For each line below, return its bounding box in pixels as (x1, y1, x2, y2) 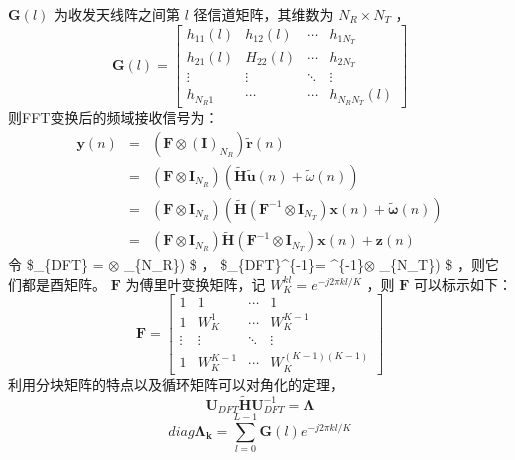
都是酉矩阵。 (21, 273, 106, 294)
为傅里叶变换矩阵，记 (125, 273, 266, 294)
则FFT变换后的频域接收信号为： (8, 107, 219, 128)
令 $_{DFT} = (8, 254, 104, 275)
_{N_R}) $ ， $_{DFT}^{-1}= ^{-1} (123, 254, 365, 275)
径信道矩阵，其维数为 (193, 4, 334, 24)
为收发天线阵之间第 (53, 4, 180, 24)
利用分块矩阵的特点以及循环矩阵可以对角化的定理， (8, 373, 344, 394)
